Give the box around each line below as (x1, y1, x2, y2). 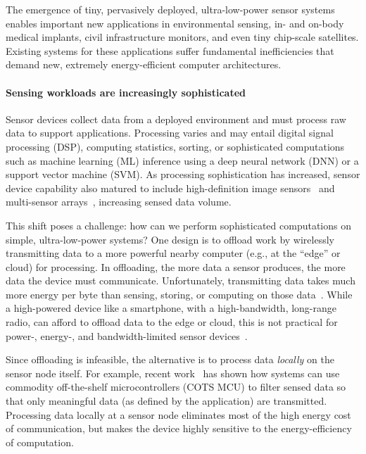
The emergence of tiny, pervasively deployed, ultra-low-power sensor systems (6, 2, 335, 16)
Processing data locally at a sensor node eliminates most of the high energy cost (6, 407, 351, 422)
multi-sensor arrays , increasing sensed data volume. (6, 194, 232, 209)
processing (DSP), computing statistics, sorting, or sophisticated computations (6, 139, 345, 153)
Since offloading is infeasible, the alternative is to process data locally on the (6, 352, 334, 367)
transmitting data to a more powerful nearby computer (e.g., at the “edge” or (6, 246, 341, 260)
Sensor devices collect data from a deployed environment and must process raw (6, 111, 346, 126)
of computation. (6, 434, 74, 449)
